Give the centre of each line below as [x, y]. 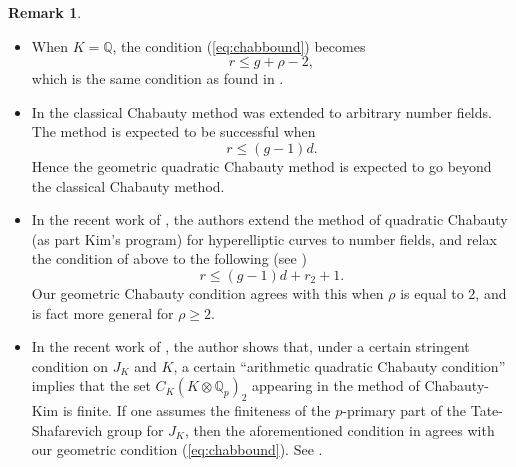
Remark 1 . [45, 12]
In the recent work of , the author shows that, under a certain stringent [250, 346]
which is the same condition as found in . [157, 78]
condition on [70, 365]
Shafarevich [67, 429]
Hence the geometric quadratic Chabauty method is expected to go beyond [261, 165]
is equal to [432, 292]
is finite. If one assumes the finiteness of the [196, 410]
